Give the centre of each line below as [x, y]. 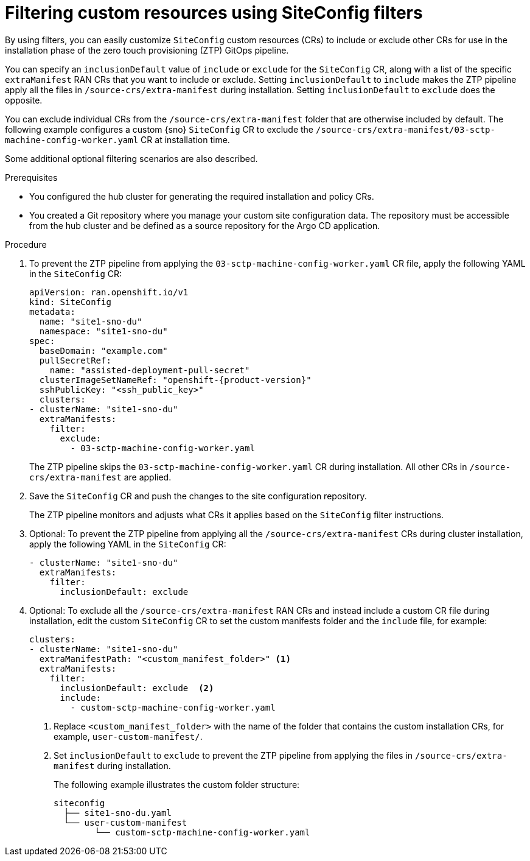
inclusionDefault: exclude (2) [137, 688]
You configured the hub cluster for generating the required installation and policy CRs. [202, 196]
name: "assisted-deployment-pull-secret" [150, 370]
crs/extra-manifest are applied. [100, 477]
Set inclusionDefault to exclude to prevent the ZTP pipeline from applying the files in [233, 755]
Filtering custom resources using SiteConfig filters [214, 13]
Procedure [26, 244]
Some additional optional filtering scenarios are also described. [131, 158]
